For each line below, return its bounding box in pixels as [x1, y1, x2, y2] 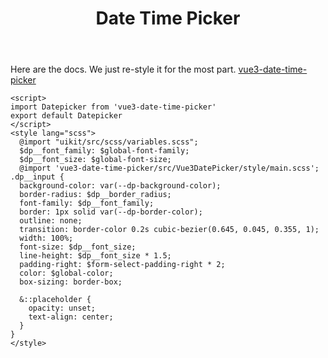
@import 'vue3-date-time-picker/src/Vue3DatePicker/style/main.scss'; [19, 163, 320, 174]
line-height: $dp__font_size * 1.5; [19, 251, 172, 261]
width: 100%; [19, 233, 74, 244]
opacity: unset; [28, 303, 97, 314]
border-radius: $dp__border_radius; [19, 190, 172, 200]
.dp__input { [10, 172, 65, 182]
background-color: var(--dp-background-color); [19, 181, 222, 191]
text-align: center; [28, 312, 114, 322]
